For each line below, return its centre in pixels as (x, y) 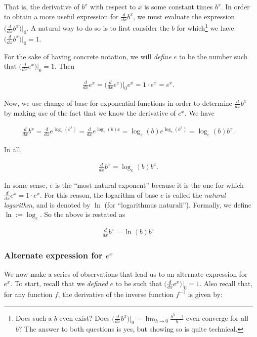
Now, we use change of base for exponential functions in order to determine (118, 103)
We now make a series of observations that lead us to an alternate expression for (126, 274)
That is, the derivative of (42, 6)
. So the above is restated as (83, 214)
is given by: (205, 294)
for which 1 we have (205, 27)
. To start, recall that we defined (59, 283)
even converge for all (217, 318)
